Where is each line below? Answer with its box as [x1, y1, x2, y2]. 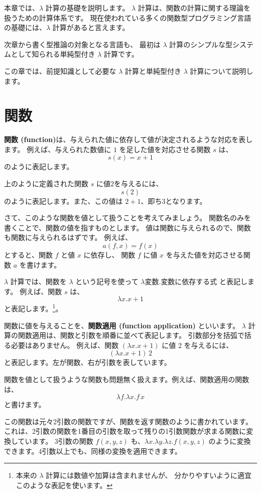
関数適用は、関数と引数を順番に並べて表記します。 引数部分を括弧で [18, 330, 244, 340]
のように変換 [208, 436, 251, 446]
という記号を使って [75, 276, 139, 287]
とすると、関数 [4, 250, 53, 260]
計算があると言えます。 [52, 22, 129, 33]
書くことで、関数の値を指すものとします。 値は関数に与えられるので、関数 [4, 222, 251, 232]
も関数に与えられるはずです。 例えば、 [4, 232, 133, 242]
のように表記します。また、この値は [4, 195, 123, 206]
